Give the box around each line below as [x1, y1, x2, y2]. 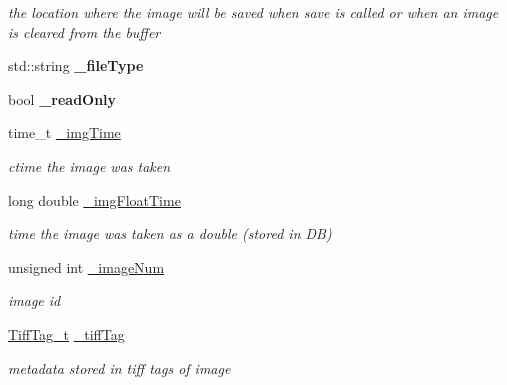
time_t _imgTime [8, 122, 121, 143]
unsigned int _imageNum [8, 256, 165, 277]
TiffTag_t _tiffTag [8, 323, 125, 344]
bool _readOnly [8, 88, 117, 109]
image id [8, 290, 61, 311]
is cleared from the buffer [8, 21, 161, 42]
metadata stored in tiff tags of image [8, 357, 231, 378]
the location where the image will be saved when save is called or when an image [8, 2, 499, 22]
